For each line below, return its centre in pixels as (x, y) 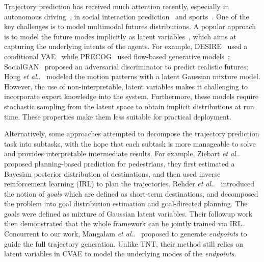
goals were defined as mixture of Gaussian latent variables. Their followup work (128, 213)
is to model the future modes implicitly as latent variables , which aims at (120, 36)
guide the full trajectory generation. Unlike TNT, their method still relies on (124, 243)
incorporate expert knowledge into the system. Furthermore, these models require (131, 96)
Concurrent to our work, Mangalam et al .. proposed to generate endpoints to (126, 234)
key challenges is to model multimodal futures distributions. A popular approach (130, 26)
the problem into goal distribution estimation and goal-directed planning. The (126, 204)
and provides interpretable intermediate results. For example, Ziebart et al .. (122, 153)
